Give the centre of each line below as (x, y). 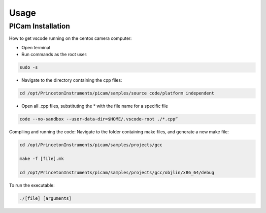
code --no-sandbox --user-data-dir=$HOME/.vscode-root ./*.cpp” (99, 119)
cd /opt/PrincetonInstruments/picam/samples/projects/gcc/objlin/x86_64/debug (117, 172)
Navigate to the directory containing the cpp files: (72, 80)
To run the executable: (32, 185)
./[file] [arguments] (46, 198)
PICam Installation (40, 26)
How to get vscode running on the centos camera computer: (70, 38)
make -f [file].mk (42, 158)
